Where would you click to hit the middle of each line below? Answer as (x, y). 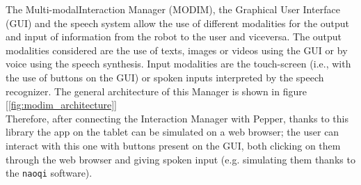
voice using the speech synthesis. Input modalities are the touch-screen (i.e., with (178, 64)
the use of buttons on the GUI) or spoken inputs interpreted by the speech (165, 77)
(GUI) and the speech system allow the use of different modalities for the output (178, 23)
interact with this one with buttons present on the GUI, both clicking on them (173, 145)
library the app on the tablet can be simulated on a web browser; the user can (173, 132)
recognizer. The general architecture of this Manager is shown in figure (156, 91)
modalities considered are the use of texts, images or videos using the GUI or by (177, 50)
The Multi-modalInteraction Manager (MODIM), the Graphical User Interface (173, 9)
